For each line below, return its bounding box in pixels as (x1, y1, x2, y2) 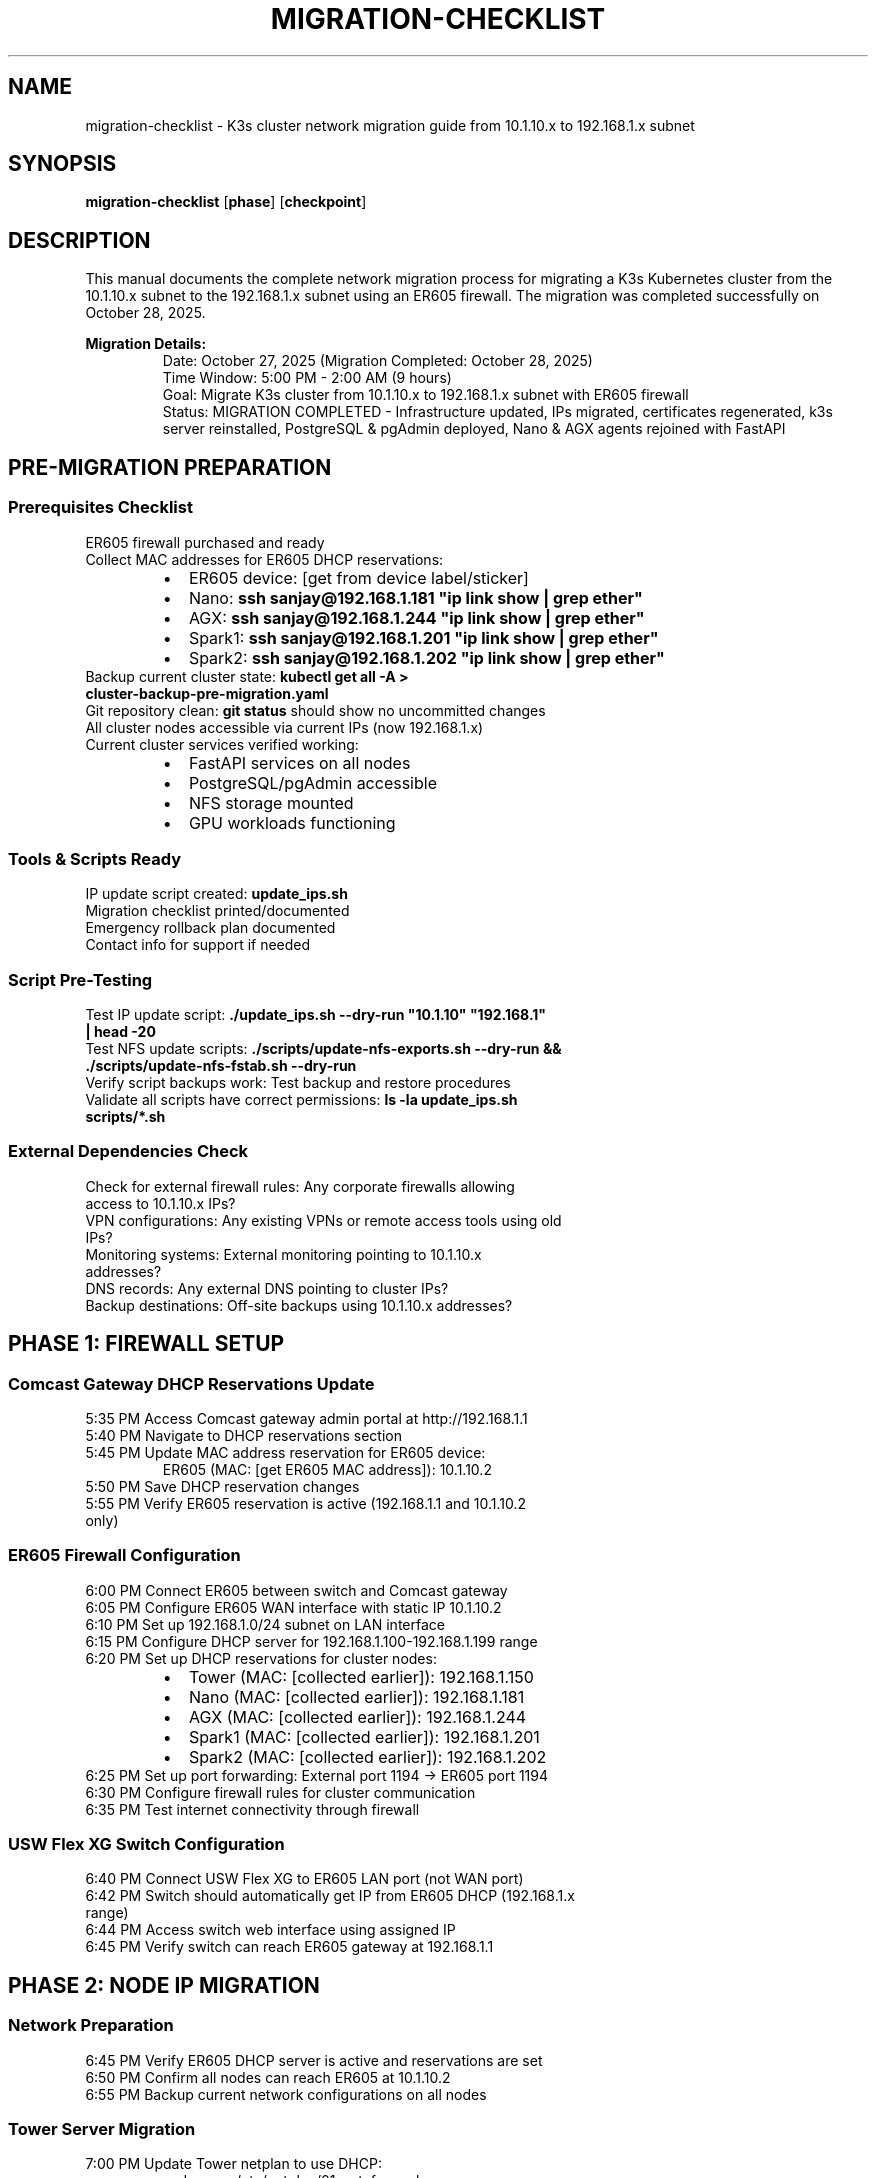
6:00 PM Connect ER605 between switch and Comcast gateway (85, 1581, 508, 1599)
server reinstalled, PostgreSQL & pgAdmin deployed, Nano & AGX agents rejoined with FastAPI (162, 420, 786, 438)
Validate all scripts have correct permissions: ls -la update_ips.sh (85, 1091, 518, 1108)
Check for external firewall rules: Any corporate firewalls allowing (85, 1177, 515, 1195)
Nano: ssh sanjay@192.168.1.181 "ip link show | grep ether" (188, 587, 643, 608)
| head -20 (85, 1023, 156, 1040)
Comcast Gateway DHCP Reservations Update (8, 1373, 375, 1394)
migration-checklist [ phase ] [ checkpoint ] (85, 193, 367, 211)
